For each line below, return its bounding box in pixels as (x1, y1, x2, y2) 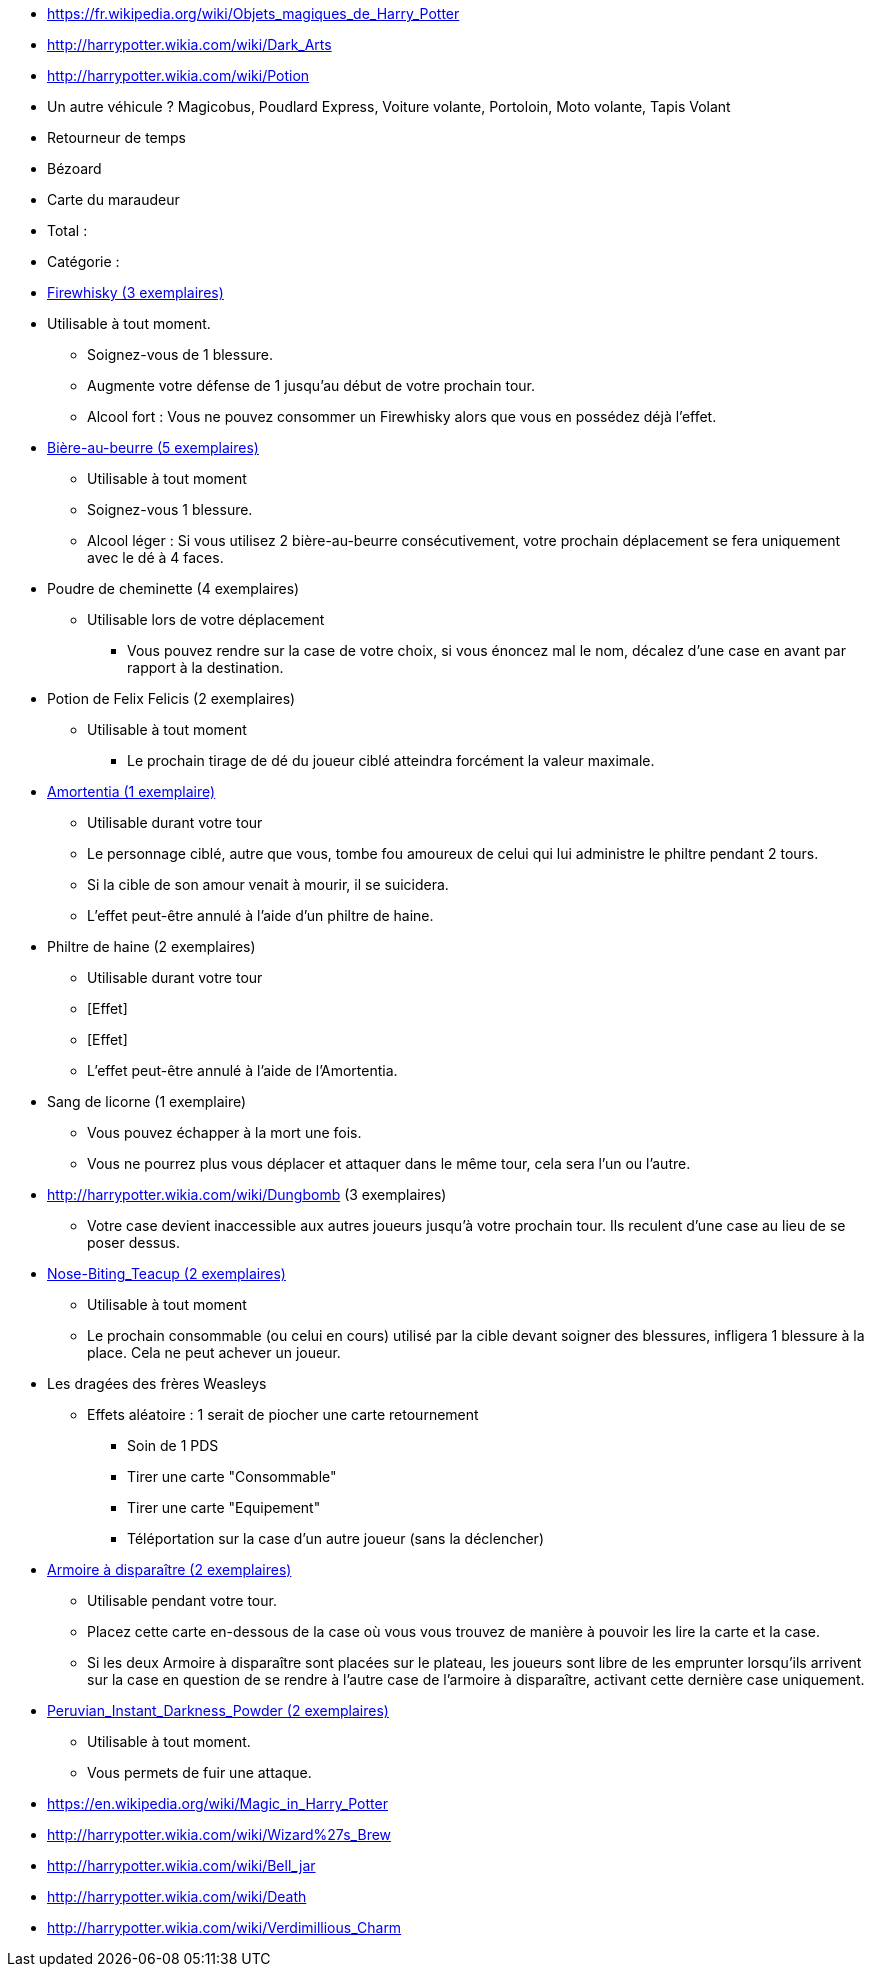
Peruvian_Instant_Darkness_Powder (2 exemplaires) (47, 1702, 389, 1719)
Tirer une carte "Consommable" (127, 1468, 337, 1485)
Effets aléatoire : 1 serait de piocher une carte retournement (87, 1406, 479, 1423)
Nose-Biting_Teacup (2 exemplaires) (47, 1265, 286, 1282)
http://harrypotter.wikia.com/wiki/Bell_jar (47, 1857, 316, 1874)
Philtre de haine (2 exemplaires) (47, 938, 256, 955)
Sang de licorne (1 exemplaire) (47, 1093, 247, 1110)
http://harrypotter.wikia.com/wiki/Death (47, 1888, 307, 1905)
